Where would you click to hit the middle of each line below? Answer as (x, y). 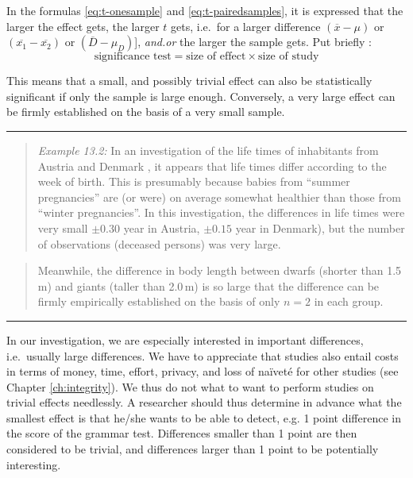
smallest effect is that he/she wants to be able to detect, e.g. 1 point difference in (204, 417)
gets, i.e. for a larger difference (246, 26)
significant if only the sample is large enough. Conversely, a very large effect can (201, 96)
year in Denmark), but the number (320, 227)
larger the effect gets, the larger (83, 26)
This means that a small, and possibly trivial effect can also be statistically (189, 81)
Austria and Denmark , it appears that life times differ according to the (212, 166)
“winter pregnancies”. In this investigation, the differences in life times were (221, 212)
